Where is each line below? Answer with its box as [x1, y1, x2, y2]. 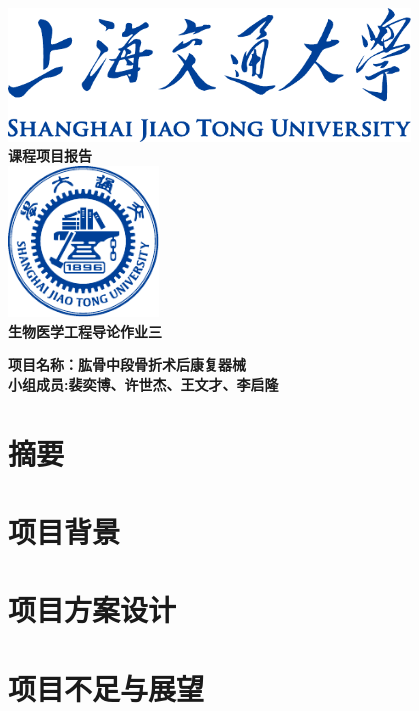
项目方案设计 [8, 589, 177, 630]
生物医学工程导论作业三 [8, 320, 162, 341]
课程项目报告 [8, 145, 92, 166]
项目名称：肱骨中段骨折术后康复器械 [8, 354, 246, 375]
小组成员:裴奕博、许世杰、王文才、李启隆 [8, 373, 279, 394]
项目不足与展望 [8, 667, 205, 708]
